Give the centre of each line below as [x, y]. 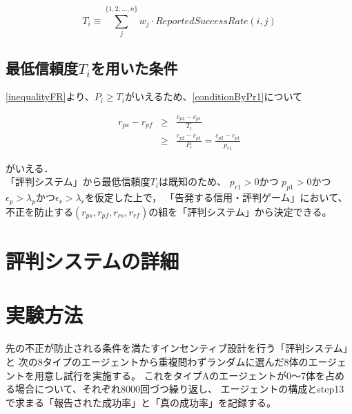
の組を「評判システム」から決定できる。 [240, 211]
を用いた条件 [134, 67]
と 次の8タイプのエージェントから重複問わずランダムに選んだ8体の [157, 361]
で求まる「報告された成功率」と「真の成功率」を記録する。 [141, 402]
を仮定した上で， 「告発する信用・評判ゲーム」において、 [216, 197]
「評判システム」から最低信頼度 [78, 181]
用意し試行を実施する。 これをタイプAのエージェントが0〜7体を [179, 375]
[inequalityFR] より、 [50, 96]
